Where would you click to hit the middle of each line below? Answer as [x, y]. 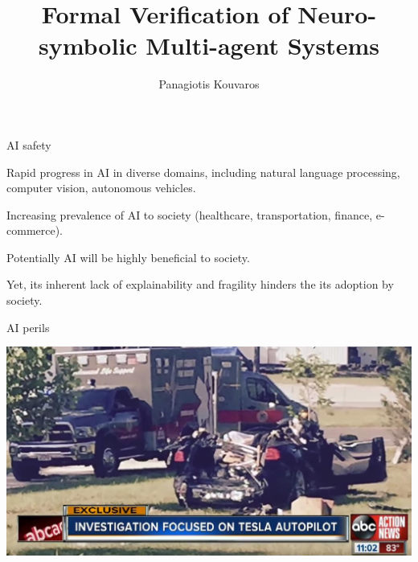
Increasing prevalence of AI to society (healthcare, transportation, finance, [190, 214]
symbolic [88, 45]
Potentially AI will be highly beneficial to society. [128, 257]
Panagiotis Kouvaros [209, 84]
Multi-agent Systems [263, 45]
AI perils [28, 327]
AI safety [29, 144]
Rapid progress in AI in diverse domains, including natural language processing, [203, 172]
